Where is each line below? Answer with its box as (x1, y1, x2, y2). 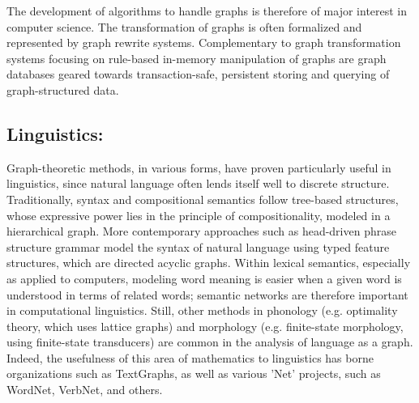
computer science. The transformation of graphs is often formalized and (6, 18, 362, 35)
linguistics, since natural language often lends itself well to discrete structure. (6, 175, 390, 192)
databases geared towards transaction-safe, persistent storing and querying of (6, 66, 390, 83)
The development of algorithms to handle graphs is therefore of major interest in (6, 2, 408, 19)
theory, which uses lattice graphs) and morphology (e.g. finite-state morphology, (6, 317, 404, 334)
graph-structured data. (6, 81, 119, 98)
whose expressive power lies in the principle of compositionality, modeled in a (6, 206, 391, 223)
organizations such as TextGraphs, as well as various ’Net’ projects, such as (6, 365, 381, 382)
